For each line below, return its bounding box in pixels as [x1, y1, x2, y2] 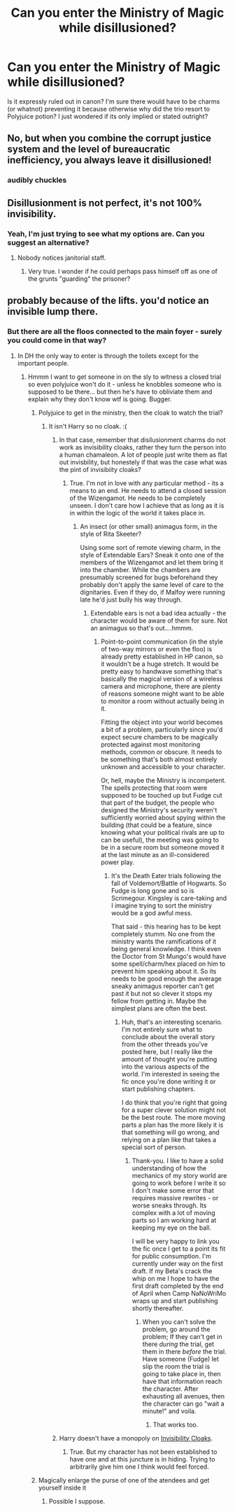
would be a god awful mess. [111, 908, 193, 917]
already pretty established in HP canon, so [101, 652, 224, 660]
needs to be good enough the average [111, 974, 222, 983]
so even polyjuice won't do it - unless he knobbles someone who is [27, 380, 222, 388]
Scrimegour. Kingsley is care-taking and [111, 894, 227, 902]
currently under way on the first [131, 1259, 224, 1268]
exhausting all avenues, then [142, 1392, 225, 1400]
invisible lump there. [7, 306, 99, 318]
